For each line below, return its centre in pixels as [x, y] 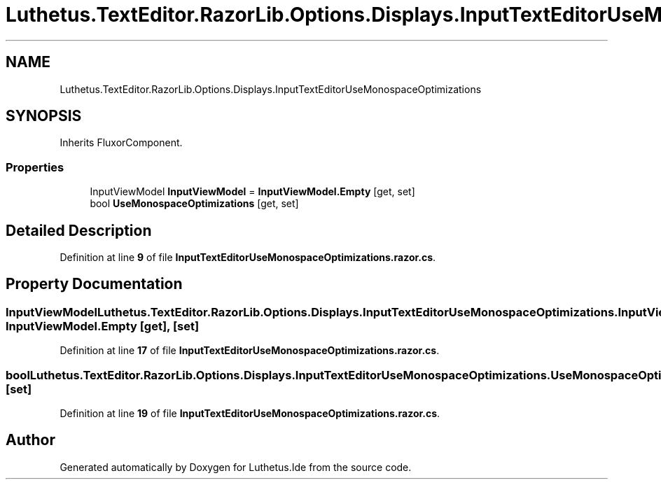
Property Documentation [94, 284]
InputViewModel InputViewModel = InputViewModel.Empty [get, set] [252, 192]
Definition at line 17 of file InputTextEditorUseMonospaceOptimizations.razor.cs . [250, 351]
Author [30, 440]
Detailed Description [79, 230]
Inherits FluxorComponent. [121, 143]
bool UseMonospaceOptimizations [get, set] [194, 204]
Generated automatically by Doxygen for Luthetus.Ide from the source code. [236, 467]
